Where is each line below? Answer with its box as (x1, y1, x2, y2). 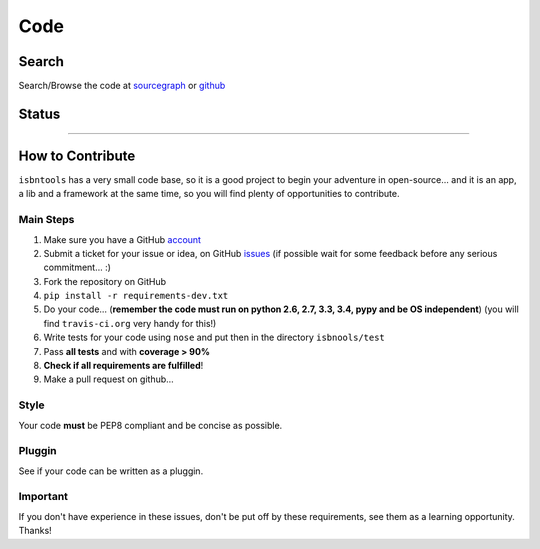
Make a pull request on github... (43, 373, 174, 385)
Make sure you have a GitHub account (43, 233, 202, 245)
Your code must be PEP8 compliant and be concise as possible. (18, 419, 283, 431)
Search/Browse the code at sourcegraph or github (18, 80, 226, 92)
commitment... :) (43, 261, 112, 274)
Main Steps (18, 213, 75, 227)
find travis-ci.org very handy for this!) (43, 317, 217, 329)
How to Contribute (18, 147, 136, 164)
